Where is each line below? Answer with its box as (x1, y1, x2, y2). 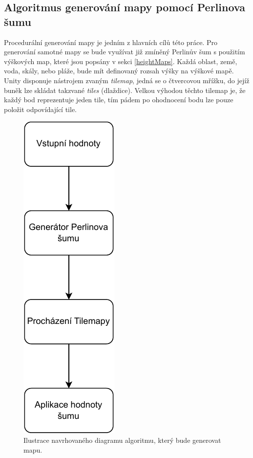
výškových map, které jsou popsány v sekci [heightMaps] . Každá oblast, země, (4, 56, 237, 66)
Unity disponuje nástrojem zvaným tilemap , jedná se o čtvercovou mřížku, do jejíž (4, 75, 250, 85)
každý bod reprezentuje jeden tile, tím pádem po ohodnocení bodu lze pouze (4, 94, 233, 105)
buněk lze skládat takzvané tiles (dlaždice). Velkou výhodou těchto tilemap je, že (4, 85, 246, 95)
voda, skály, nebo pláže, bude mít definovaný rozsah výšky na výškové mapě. (4, 66, 234, 76)
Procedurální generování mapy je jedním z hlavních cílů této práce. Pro (4, 37, 217, 47)
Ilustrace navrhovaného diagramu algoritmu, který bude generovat (23, 435, 221, 445)
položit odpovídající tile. (4, 104, 77, 114)
